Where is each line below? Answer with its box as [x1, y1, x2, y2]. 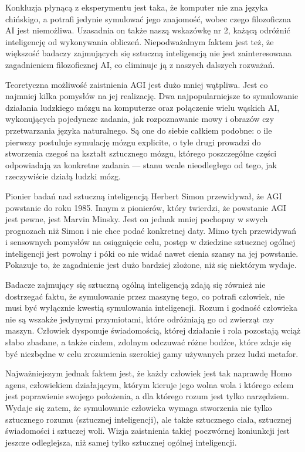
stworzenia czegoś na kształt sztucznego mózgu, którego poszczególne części [5, 147, 277, 159]
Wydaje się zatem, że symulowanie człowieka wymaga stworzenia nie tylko [5, 402, 272, 413]
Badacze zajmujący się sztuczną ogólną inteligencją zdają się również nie [5, 278, 266, 291]
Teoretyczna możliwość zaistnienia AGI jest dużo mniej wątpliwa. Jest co [5, 78, 268, 90]
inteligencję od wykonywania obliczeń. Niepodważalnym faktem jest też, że [5, 35, 274, 47]
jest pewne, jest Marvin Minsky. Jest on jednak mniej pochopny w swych [5, 213, 268, 225]
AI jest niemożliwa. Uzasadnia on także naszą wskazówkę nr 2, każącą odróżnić [5, 24, 290, 36]
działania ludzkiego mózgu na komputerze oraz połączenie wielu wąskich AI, [5, 101, 280, 113]
